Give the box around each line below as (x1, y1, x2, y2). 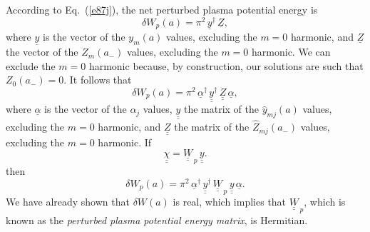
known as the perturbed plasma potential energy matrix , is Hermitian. (6, 213, 308, 228)
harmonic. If (98, 134, 152, 149)
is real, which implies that (173, 194, 287, 209)
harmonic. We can (252, 44, 331, 59)
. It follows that (63, 72, 132, 87)
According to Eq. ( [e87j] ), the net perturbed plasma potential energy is (6, 2, 318, 16)
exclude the (6, 58, 56, 73)
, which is (304, 194, 346, 209)
